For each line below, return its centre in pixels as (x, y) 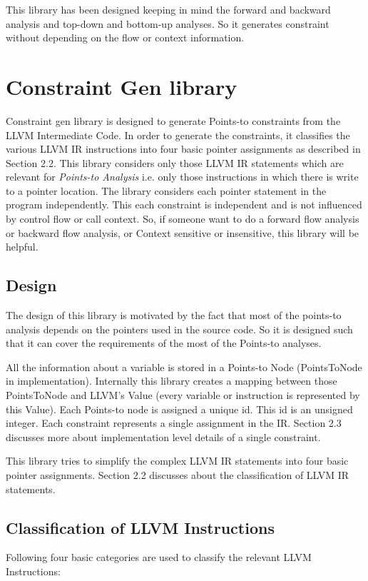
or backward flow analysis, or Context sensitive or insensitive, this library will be (183, 232)
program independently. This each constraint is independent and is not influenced (184, 204)
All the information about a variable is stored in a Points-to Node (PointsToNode (184, 367)
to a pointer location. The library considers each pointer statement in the (166, 190)
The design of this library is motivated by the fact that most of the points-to (174, 315)
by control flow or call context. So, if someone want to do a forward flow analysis (183, 219)
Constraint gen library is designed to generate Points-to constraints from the (173, 120)
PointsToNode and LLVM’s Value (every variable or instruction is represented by (183, 395)
